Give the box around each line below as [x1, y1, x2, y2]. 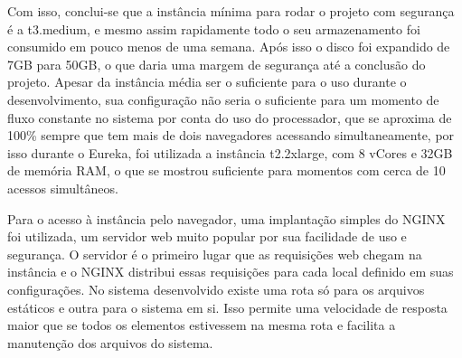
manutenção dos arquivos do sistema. [7, 333, 213, 352]
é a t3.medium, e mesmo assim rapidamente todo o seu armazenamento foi [7, 19, 420, 38]
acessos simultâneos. [7, 178, 118, 197]
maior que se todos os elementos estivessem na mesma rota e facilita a [7, 316, 396, 334]
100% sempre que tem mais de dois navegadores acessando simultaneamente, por [7, 126, 455, 145]
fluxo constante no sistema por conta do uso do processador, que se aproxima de [7, 108, 452, 127]
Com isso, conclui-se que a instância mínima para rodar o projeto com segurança [7, 2, 455, 20]
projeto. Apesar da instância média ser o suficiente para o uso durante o [7, 72, 407, 91]
